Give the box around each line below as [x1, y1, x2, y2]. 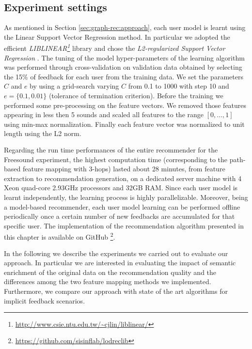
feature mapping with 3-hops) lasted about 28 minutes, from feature [22, 164, 225, 174]
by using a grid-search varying [30, 81, 119, 91]
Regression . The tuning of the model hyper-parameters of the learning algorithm [4, 52, 245, 62]
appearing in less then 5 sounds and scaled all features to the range [4, 109, 204, 120]
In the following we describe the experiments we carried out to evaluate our [4, 248, 228, 258]
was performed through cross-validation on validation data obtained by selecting [4, 62, 242, 72]
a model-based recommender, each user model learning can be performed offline [4, 201, 240, 212]
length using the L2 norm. [4, 128, 81, 138]
